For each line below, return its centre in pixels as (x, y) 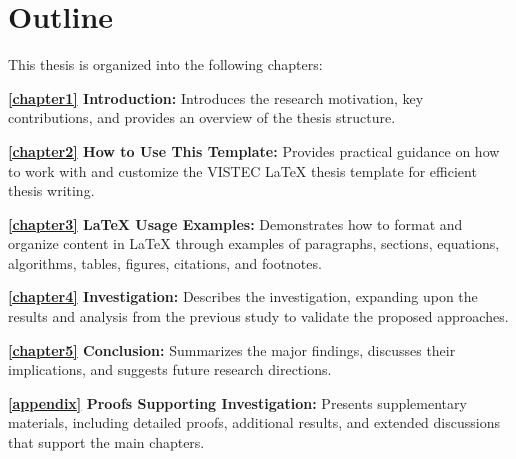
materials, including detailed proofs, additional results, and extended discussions (254, 422)
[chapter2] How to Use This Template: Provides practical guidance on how (254, 150)
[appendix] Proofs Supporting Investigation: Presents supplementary (237, 402)
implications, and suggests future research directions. (170, 369)
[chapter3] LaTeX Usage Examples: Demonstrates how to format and (235, 223)
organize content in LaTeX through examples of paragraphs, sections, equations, (254, 243)
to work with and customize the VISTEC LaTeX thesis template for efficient (242, 170)
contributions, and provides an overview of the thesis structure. (202, 117)
